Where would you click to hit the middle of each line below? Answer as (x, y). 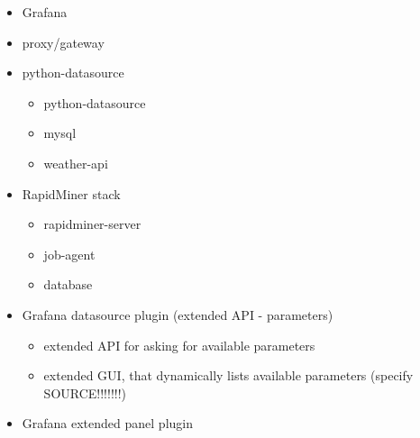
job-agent (69, 254)
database (68, 284)
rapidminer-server (92, 224)
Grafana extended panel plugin (107, 423)
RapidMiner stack (71, 193)
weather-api (76, 163)
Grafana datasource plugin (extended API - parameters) (178, 314)
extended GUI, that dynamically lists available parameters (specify (228, 375)
